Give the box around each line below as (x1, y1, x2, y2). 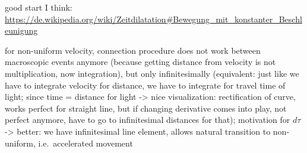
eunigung (5, 24, 38, 37)
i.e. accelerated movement (38, 136, 133, 149)
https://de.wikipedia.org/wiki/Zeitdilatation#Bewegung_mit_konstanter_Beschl (5, 12, 302, 25)
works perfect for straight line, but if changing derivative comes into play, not (5, 102, 287, 114)
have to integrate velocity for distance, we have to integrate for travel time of (5, 79, 286, 91)
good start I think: (5, 1, 72, 13)
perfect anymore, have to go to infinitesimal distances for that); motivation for (5, 113, 290, 126)
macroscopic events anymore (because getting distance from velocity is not (5, 56, 276, 68)
